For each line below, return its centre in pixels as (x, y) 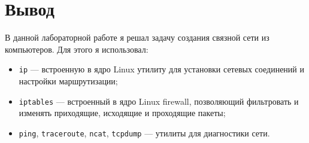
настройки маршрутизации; (68, 80)
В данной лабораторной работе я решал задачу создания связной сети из (137, 37)
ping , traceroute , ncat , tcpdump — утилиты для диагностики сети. (144, 133)
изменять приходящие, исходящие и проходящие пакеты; (122, 113)
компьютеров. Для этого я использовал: (77, 49)
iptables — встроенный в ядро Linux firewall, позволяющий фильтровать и (159, 101)
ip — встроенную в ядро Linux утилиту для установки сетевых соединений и (161, 69)
